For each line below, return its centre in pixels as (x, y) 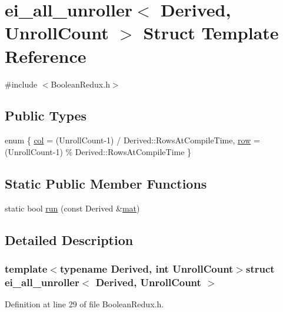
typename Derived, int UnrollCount (147, 268)
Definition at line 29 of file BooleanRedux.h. (84, 304)
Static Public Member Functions (106, 183)
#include (21, 84)
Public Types (46, 115)
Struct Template (211, 33)
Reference (46, 56)
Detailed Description (69, 239)
